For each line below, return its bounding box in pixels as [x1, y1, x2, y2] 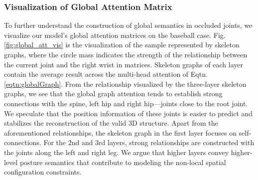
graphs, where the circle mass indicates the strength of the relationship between [4, 49, 248, 59]
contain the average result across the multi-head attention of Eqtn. [4, 69, 208, 79]
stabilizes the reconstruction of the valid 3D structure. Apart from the [4, 118, 218, 128]
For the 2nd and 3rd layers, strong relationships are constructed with [43, 137, 255, 148]
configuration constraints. [4, 167, 82, 177]
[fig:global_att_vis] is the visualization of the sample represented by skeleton [4, 39, 240, 50]
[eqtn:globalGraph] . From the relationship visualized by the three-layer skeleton [4, 78, 247, 89]
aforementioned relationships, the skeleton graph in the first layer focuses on [4, 127, 237, 138]
